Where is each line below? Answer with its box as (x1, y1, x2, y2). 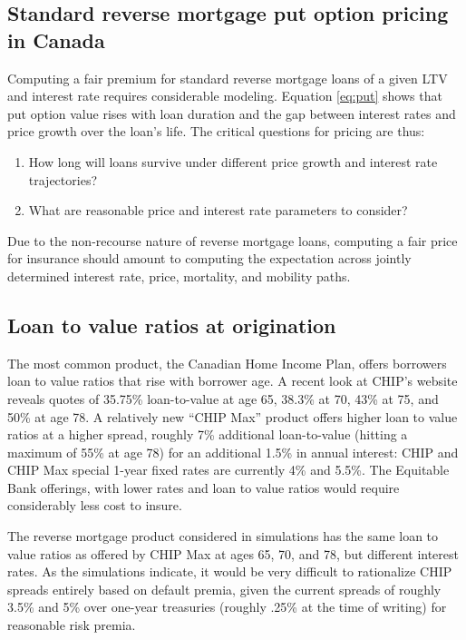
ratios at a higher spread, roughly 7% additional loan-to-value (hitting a (7, 425, 408, 444)
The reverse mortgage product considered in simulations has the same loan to (7, 527, 439, 546)
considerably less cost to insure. (7, 496, 182, 515)
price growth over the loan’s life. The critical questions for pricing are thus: (7, 122, 425, 141)
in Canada (7, 25, 105, 54)
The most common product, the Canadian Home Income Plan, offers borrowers (7, 353, 447, 372)
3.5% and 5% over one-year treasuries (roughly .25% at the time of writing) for (7, 597, 447, 616)
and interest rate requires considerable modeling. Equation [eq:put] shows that (7, 86, 442, 105)
